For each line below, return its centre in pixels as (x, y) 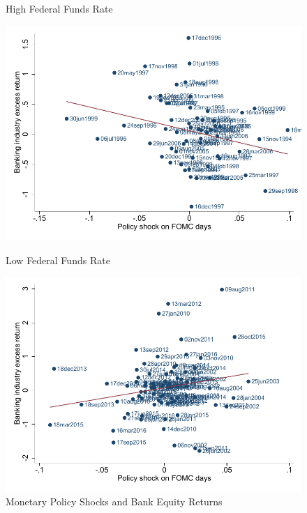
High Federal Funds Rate (59, 8)
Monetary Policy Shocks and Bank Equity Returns (114, 501)
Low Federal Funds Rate (58, 260)
